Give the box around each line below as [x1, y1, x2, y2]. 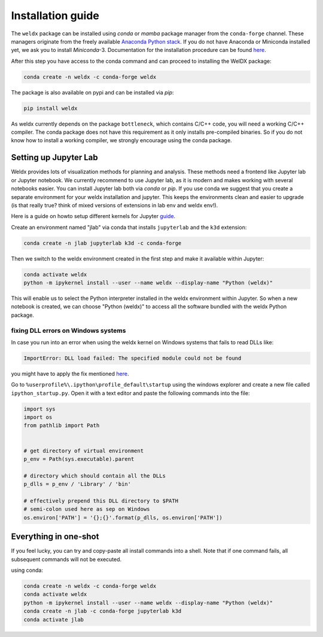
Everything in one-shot [11, 532, 99, 542]
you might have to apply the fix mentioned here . [11, 370, 129, 377]
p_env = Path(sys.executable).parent [23, 456, 135, 463]
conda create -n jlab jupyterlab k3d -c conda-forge [23, 240, 182, 246]
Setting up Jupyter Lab [11, 152, 98, 163]
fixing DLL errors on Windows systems [11, 326, 126, 335]
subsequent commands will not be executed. [11, 556, 122, 563]
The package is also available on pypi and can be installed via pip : [11, 88, 174, 96]
